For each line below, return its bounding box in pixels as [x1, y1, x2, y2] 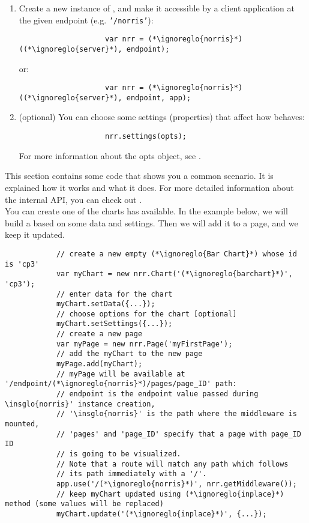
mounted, [5, 420, 40, 429]
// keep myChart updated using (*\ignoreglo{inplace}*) [56, 489, 284, 498]
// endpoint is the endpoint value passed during [56, 390, 259, 399]
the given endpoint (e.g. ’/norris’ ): [19, 13, 154, 26]
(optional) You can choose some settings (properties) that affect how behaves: [19, 110, 305, 123]
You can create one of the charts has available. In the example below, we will [5, 205, 288, 217]
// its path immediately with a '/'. [56, 470, 207, 479]
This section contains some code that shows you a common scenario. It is [5, 169, 274, 182]
